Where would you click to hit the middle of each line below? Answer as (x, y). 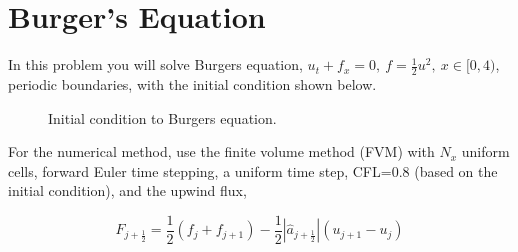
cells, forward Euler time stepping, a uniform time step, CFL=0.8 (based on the (253, 170)
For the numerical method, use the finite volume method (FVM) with (221, 151)
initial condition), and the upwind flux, (127, 190)
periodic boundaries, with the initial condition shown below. (192, 83)
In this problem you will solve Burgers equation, (155, 64)
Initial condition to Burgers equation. (162, 117)
